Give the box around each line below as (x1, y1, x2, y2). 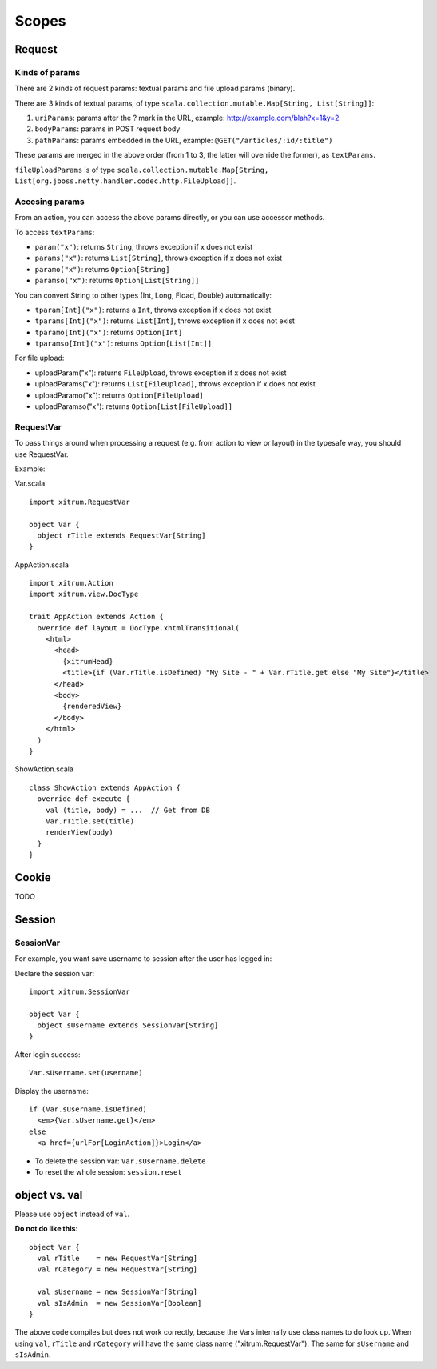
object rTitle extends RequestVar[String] (37, 530, 207, 540)
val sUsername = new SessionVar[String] (37, 1287, 198, 1296)
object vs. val (14, 1188, 83, 1202)
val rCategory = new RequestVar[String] (37, 1265, 198, 1274)
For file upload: (14, 353, 65, 363)
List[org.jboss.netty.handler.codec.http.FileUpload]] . (14, 176, 236, 186)
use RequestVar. (14, 449, 69, 459)
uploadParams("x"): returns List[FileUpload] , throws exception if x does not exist (34, 379, 316, 389)
